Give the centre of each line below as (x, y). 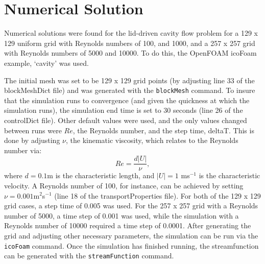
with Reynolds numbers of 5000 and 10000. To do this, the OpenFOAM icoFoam (130, 53)
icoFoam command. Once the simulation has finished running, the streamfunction (131, 245)
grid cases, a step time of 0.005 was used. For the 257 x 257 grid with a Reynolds (131, 206)
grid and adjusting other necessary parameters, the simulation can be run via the (131, 235)
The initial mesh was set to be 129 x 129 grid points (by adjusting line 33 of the (129, 80)
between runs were (33, 130)
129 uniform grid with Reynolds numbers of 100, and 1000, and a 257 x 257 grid (130, 43)
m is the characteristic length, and (101, 175)
